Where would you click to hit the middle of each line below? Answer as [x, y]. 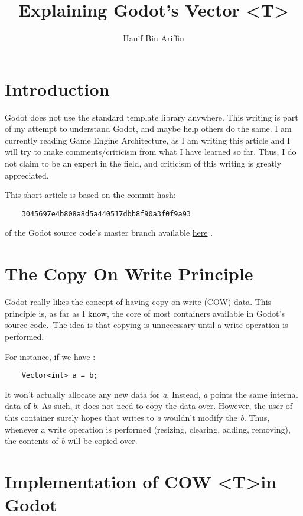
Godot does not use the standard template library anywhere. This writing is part [151, 117]
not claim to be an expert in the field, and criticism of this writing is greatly [143, 163]
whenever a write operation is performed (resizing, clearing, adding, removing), [148, 429]
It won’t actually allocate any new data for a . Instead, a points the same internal [151, 394]
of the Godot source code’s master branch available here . [109, 233]
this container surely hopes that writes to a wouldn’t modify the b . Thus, [137, 417]
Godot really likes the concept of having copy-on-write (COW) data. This [138, 302]
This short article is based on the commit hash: [90, 195]
